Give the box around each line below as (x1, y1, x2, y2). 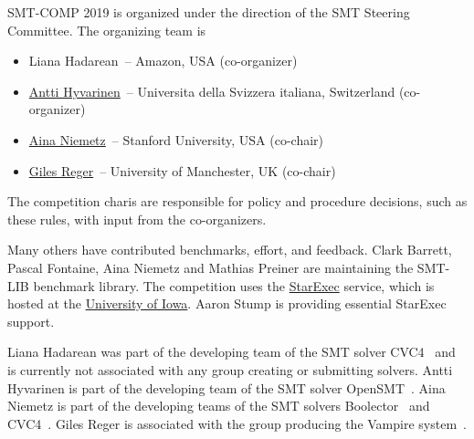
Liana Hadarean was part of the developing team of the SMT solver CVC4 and (7, 342, 456, 361)
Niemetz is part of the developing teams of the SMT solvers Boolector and (7, 396, 430, 415)
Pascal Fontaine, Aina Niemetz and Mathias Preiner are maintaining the (7, 257, 414, 277)
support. (7, 311, 55, 330)
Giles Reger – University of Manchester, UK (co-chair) (28, 161, 336, 180)
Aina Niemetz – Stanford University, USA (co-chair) (28, 130, 324, 149)
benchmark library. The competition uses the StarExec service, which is (33, 276, 435, 295)
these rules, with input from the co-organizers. (7, 209, 267, 228)
